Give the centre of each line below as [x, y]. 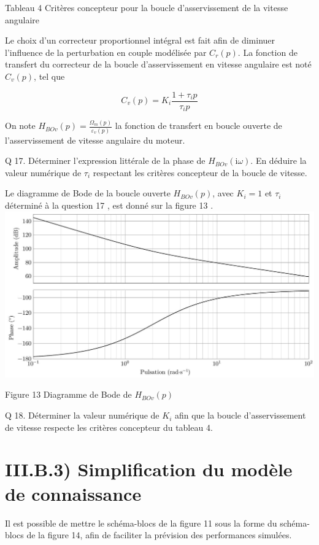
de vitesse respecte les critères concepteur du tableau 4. [109, 427]
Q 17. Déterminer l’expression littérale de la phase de [105, 160]
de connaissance [73, 493]
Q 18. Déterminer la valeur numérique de [82, 415]
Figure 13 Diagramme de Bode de [68, 394]
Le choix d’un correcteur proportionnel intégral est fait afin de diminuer [140, 40]
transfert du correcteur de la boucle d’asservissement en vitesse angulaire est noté [158, 64]
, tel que [49, 76]
